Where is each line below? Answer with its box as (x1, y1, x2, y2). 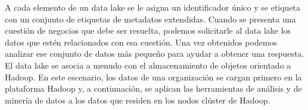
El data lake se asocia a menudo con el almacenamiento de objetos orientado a (5, 59, 291, 71)
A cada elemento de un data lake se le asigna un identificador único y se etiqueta (5, 1, 301, 13)
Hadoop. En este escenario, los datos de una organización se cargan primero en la (5, 70, 302, 83)
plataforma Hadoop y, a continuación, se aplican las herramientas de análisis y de (5, 82, 302, 95)
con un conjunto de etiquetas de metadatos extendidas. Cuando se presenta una (5, 12, 296, 25)
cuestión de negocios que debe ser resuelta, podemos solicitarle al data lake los (5, 24, 291, 37)
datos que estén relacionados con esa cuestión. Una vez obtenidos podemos (5, 35, 278, 48)
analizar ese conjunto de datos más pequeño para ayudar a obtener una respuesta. (5, 47, 304, 60)
